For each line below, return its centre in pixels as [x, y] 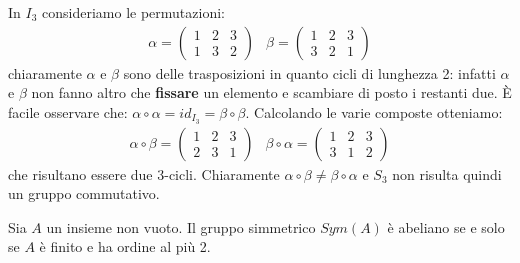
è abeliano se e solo [446, 226]
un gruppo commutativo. [84, 193]
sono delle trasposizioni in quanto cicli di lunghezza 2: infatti [309, 72]
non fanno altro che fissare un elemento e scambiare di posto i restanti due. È [271, 92]
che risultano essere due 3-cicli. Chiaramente [144, 173]
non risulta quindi [447, 173]
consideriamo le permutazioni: [133, 12]
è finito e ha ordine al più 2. [125, 246]
